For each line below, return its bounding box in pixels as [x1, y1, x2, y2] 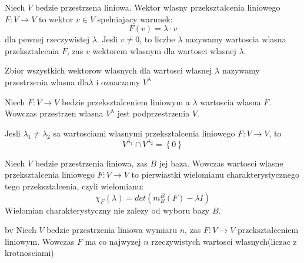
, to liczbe [139, 33, 175, 45]
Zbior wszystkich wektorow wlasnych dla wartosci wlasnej [5, 64, 212, 76]
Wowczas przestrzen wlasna [5, 107, 103, 119]
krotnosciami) [5, 247, 54, 259]
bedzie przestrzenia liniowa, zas [35, 157, 148, 169]
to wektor [38, 12, 74, 25]
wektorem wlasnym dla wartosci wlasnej [92, 44, 236, 56]
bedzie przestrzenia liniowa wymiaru [46, 224, 178, 236]
